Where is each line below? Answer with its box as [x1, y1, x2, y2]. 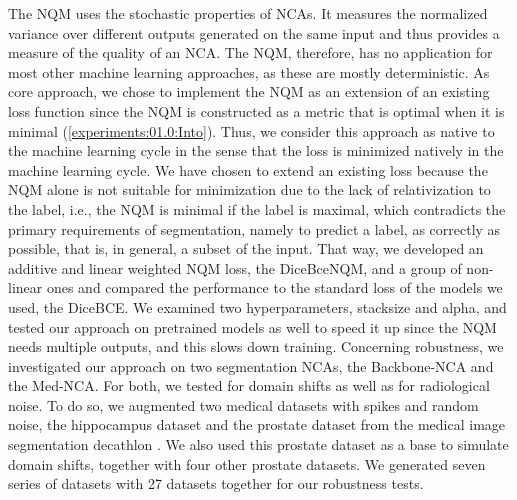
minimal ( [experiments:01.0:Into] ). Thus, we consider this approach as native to [8, 120, 495, 141]
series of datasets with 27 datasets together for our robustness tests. [8, 473, 424, 494]
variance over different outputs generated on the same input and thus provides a [8, 22, 500, 43]
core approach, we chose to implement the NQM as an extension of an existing [8, 81, 490, 102]
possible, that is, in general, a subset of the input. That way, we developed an [8, 238, 484, 259]
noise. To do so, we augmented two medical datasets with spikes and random [8, 394, 479, 415]
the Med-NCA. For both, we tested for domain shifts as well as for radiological [8, 375, 490, 396]
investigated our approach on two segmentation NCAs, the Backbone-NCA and [8, 355, 494, 376]
